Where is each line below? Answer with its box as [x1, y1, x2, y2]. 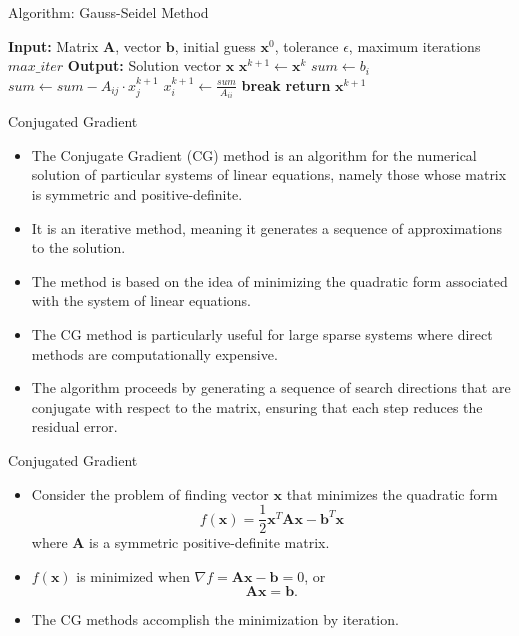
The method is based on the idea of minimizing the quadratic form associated [31, 270, 508, 291]
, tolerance [274, 35, 339, 56]
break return [241, 74, 331, 95]
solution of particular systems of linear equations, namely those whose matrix [31, 164, 507, 185]
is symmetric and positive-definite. [31, 184, 243, 205]
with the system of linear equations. [31, 290, 252, 311]
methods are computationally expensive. [31, 343, 278, 364]
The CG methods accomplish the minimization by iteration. [31, 609, 399, 630]
